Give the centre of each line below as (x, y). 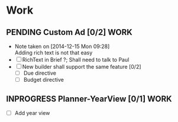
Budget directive (43, 80)
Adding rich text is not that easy (54, 53)
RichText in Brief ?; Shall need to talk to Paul (76, 60)
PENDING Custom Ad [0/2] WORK (69, 32)
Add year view (32, 113)
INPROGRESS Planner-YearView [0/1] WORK (89, 99)
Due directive (40, 73)
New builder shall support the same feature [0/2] (82, 67)
